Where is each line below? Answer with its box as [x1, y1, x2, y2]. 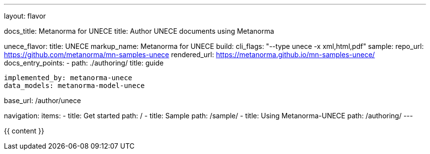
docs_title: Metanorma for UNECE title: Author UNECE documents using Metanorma [4, 27, 274, 35]
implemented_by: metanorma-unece [4, 74, 133, 82]
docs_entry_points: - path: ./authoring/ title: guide [4, 59, 164, 67]
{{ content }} [4, 127, 44, 135]
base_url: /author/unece [4, 96, 81, 105]
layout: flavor [4, 12, 46, 20]
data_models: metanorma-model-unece [4, 82, 145, 89]
